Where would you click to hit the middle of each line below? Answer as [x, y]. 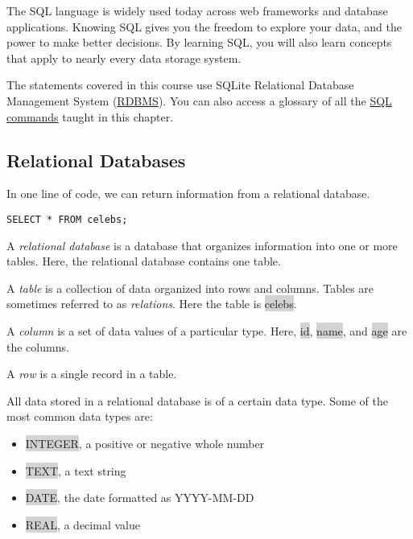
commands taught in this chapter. [90, 116]
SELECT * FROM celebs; [67, 219]
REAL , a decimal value [83, 524]
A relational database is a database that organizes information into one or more [202, 245]
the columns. [38, 346]
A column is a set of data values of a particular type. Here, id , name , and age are [207, 330]
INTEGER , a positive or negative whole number [145, 443]
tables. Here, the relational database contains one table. [144, 261]
